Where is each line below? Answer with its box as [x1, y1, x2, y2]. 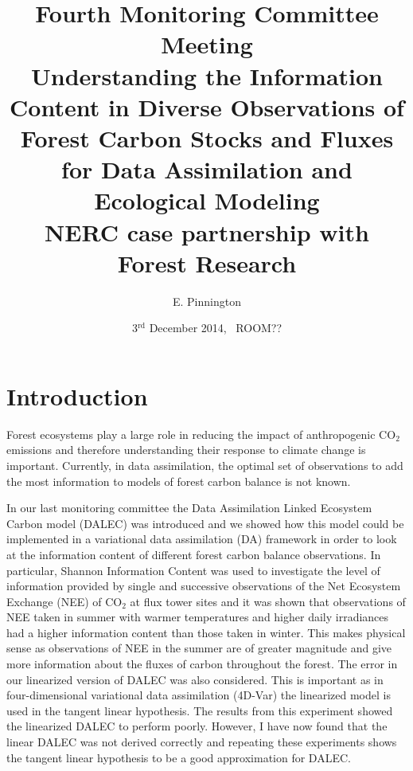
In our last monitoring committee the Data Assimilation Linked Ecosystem [6, 499, 372, 516]
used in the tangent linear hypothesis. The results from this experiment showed [6, 702, 393, 718]
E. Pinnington [173, 292, 241, 309]
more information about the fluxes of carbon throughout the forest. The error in [6, 656, 398, 672]
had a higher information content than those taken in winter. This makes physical [6, 624, 406, 640]
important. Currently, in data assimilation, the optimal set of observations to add [6, 456, 403, 473]
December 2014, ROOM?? [149, 319, 282, 336]
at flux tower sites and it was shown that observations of [130, 593, 406, 609]
